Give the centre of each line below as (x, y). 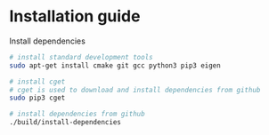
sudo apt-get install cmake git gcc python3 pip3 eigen (115, 65)
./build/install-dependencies (65, 123)
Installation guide (75, 16)
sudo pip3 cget (37, 98)
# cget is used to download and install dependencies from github (135, 90)
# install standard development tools (81, 57)
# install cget (37, 82)
